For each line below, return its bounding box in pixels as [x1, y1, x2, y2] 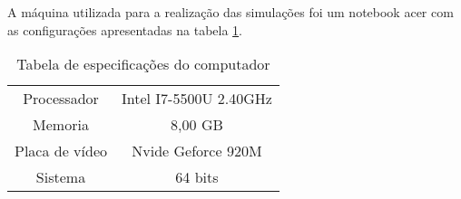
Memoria [33, 114, 89, 136]
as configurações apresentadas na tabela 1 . [7, 20, 242, 39]
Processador [23, 88, 99, 109]
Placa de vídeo [15, 140, 108, 162]
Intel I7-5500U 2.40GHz [122, 88, 272, 109]
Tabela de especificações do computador [16, 53, 270, 75]
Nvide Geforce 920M [132, 140, 262, 162]
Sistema [35, 166, 86, 188]
